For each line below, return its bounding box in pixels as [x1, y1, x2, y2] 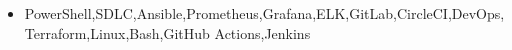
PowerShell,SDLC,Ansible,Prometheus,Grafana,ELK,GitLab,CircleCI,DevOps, [24, 3, 505, 23]
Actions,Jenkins [214, 22, 311, 43]
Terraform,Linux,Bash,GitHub [24, 22, 210, 43]
